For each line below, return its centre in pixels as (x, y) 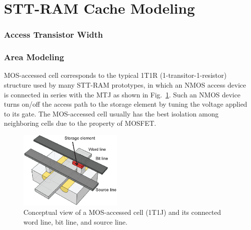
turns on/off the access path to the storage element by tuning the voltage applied (126, 104)
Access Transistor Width (53, 34)
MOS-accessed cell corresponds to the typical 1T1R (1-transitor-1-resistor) (115, 75)
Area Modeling (34, 57)
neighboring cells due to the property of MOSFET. (80, 123)
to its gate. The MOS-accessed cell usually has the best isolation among (111, 113)
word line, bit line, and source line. (75, 222)
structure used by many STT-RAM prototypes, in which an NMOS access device (125, 85)
